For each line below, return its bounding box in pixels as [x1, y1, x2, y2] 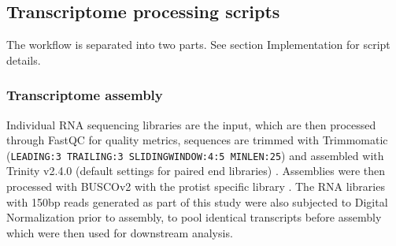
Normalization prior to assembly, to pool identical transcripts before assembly [6, 209, 382, 225]
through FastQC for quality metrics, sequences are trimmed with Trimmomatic [6, 132, 388, 148]
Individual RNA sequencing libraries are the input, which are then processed [6, 116, 376, 132]
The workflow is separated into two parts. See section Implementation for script [6, 36, 390, 53]
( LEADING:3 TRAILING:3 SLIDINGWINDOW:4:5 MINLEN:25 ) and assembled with [6, 147, 384, 163]
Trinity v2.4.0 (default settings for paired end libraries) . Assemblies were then [6, 162, 385, 179]
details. [6, 51, 41, 68]
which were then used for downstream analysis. [6, 224, 233, 240]
